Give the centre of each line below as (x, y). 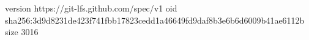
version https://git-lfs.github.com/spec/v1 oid (91, 8)
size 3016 (22, 32)
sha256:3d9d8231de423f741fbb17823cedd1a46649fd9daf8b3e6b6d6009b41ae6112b (155, 20)
